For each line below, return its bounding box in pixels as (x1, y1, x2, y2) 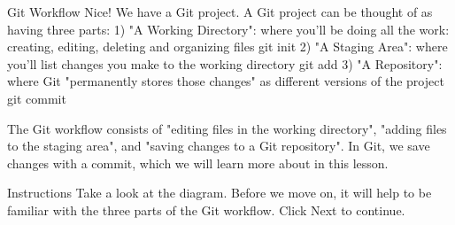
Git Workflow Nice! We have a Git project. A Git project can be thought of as (7, 3, 433, 20)
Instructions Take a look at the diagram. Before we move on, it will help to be (7, 183, 432, 202)
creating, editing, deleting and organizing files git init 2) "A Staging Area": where (7, 37, 448, 56)
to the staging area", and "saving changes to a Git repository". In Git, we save (7, 136, 430, 155)
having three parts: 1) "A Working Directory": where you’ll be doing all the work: (7, 19, 450, 38)
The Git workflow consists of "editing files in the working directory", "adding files (7, 119, 447, 137)
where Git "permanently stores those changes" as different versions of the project (7, 72, 444, 90)
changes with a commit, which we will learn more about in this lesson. (7, 153, 389, 172)
